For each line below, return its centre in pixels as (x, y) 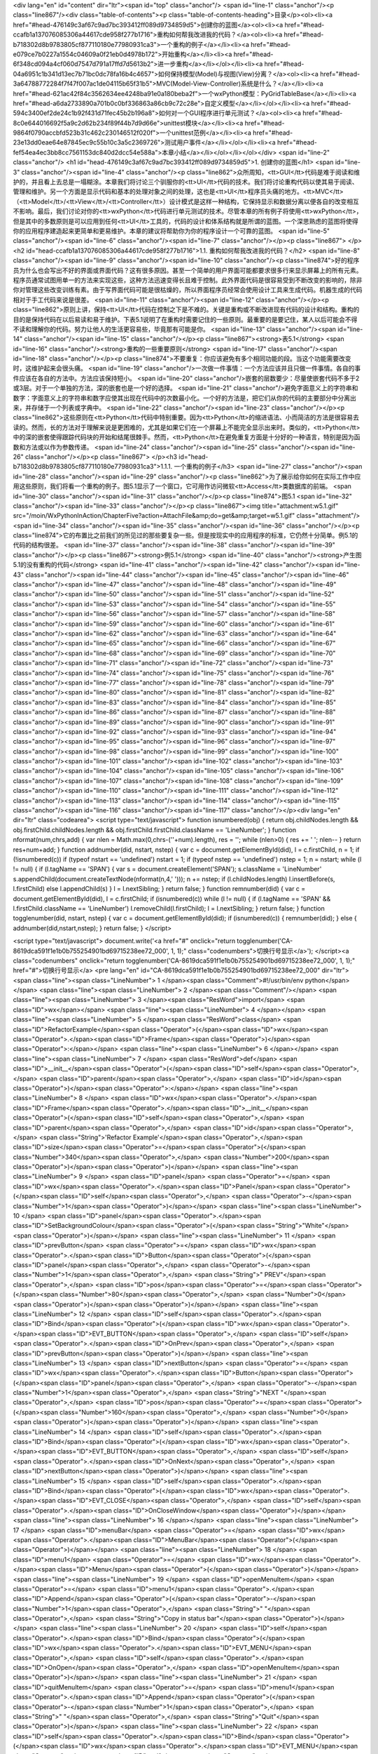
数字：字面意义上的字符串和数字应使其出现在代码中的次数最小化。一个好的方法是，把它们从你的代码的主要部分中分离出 (184, 398)
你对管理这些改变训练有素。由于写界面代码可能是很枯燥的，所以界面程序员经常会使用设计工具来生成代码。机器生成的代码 (188, 290)
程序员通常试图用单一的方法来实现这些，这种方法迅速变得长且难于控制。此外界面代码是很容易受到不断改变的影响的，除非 (188, 280)
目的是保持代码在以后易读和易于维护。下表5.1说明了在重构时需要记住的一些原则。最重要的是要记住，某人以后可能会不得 (185, 319)
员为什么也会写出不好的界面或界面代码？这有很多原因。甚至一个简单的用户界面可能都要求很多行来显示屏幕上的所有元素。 (188, 270)
